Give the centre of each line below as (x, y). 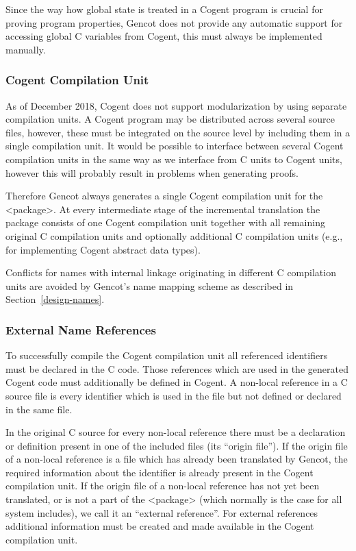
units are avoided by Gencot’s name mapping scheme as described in (150, 285)
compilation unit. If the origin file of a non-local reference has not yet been (163, 486)
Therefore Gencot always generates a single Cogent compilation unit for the (164, 196)
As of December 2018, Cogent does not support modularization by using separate (176, 105)
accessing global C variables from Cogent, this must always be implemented (164, 36)
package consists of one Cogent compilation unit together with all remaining (165, 222)
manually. (26, 49)
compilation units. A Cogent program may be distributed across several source (170, 119)
